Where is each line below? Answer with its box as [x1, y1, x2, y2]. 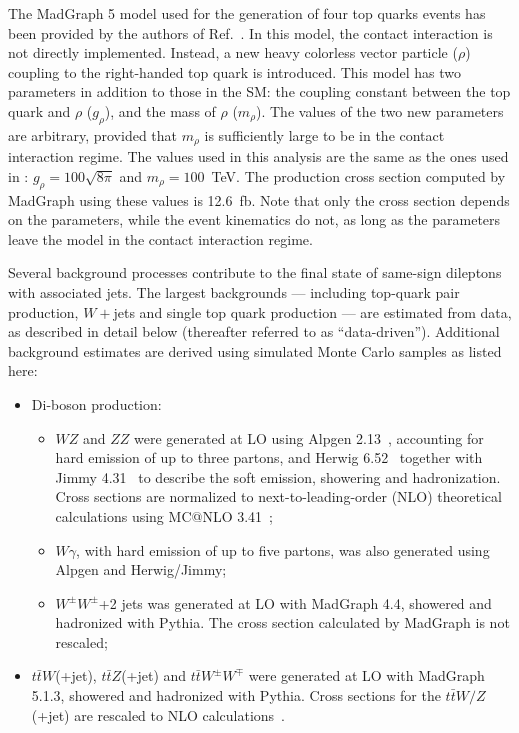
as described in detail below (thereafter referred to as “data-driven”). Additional [8, 321, 500, 342]
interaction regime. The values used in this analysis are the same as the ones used [8, 146, 509, 167]
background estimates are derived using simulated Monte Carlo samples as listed [8, 340, 502, 361]
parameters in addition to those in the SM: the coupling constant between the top [8, 81, 511, 102]
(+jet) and [121, 665, 187, 686]
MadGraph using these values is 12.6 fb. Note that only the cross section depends [8, 189, 510, 210]
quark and [8, 100, 71, 121]
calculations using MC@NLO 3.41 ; [55, 505, 273, 526]
